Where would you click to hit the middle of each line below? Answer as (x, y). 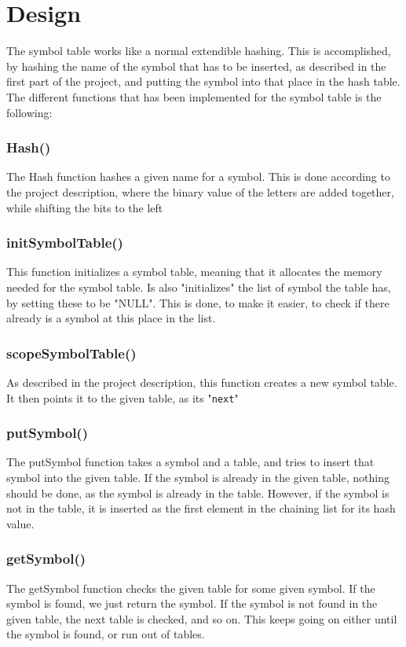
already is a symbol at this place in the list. (111, 318)
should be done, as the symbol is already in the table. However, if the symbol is (198, 493)
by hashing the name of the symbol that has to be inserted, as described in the (196, 66)
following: (29, 112)
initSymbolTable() (65, 243)
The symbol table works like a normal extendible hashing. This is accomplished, (199, 51)
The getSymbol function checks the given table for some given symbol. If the (191, 588)
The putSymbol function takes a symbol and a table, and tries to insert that (190, 462)
